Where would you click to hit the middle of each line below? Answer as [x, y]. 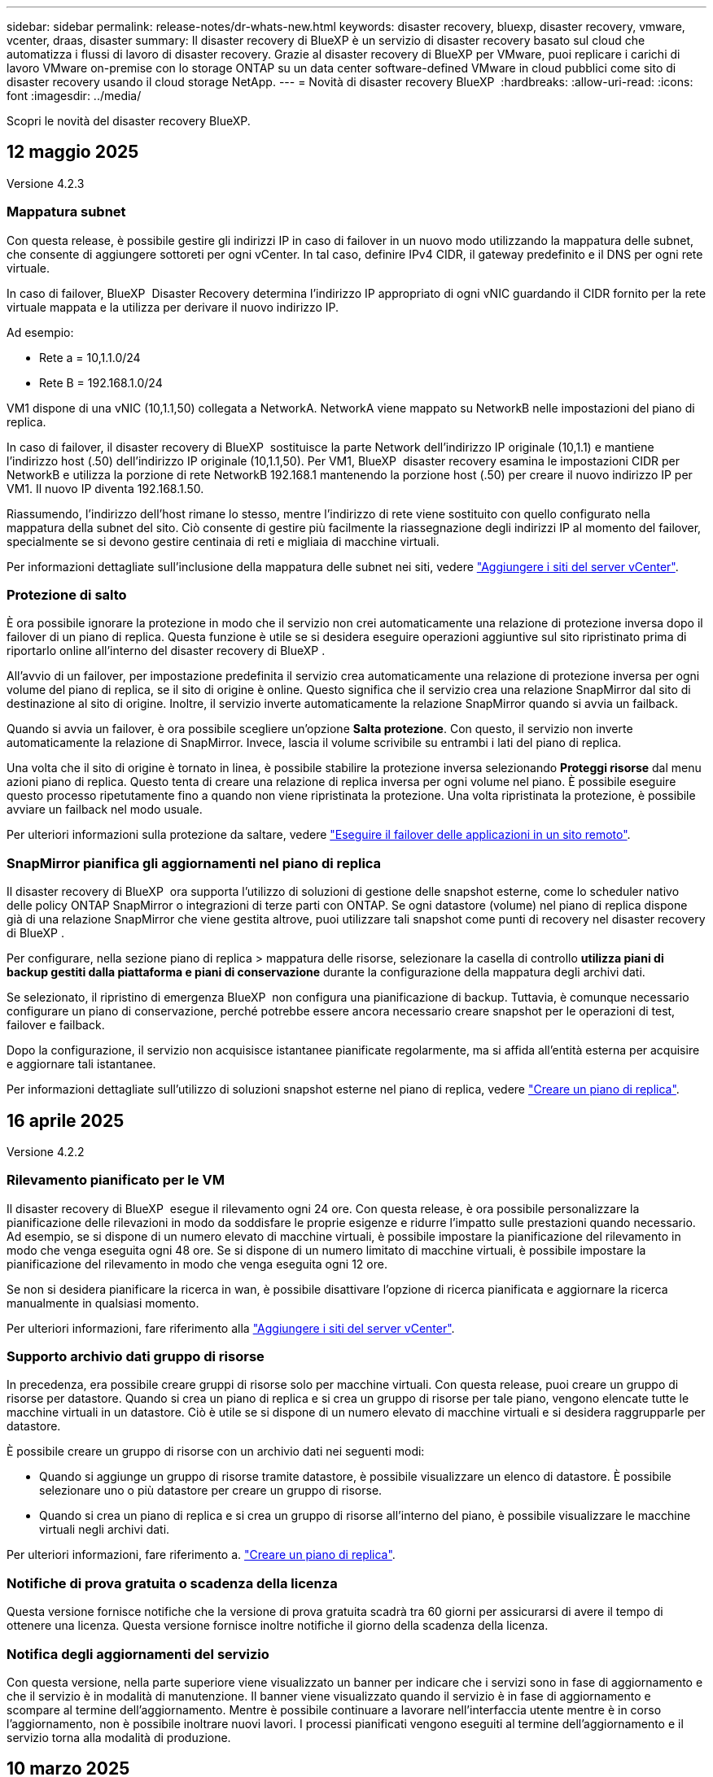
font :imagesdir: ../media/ [74, 96]
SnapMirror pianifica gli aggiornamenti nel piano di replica [194, 863]
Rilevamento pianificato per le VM [116, 1180]
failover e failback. [56, 1025]
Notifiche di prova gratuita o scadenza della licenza [172, 1583]
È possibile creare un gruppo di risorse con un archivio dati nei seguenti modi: [216, 1452]
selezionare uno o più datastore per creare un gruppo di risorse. [211, 1491]
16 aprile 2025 [66, 1120]
